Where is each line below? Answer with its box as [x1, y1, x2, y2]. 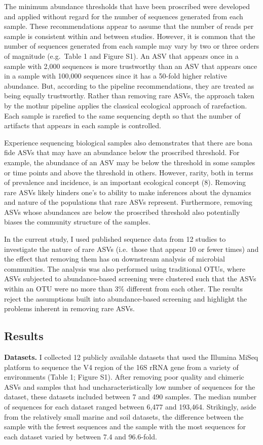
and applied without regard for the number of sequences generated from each [4, 11, 243, 21]
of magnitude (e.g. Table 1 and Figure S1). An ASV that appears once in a [4, 50, 239, 61]
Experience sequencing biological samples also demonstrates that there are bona [4, 137, 253, 147]
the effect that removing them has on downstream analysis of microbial [4, 253, 225, 264]
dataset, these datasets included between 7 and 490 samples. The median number [4, 391, 257, 402]
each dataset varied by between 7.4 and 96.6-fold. [4, 431, 157, 441]
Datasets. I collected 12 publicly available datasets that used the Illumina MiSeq [4, 352, 258, 362]
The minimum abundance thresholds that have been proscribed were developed [4, 1, 250, 11]
